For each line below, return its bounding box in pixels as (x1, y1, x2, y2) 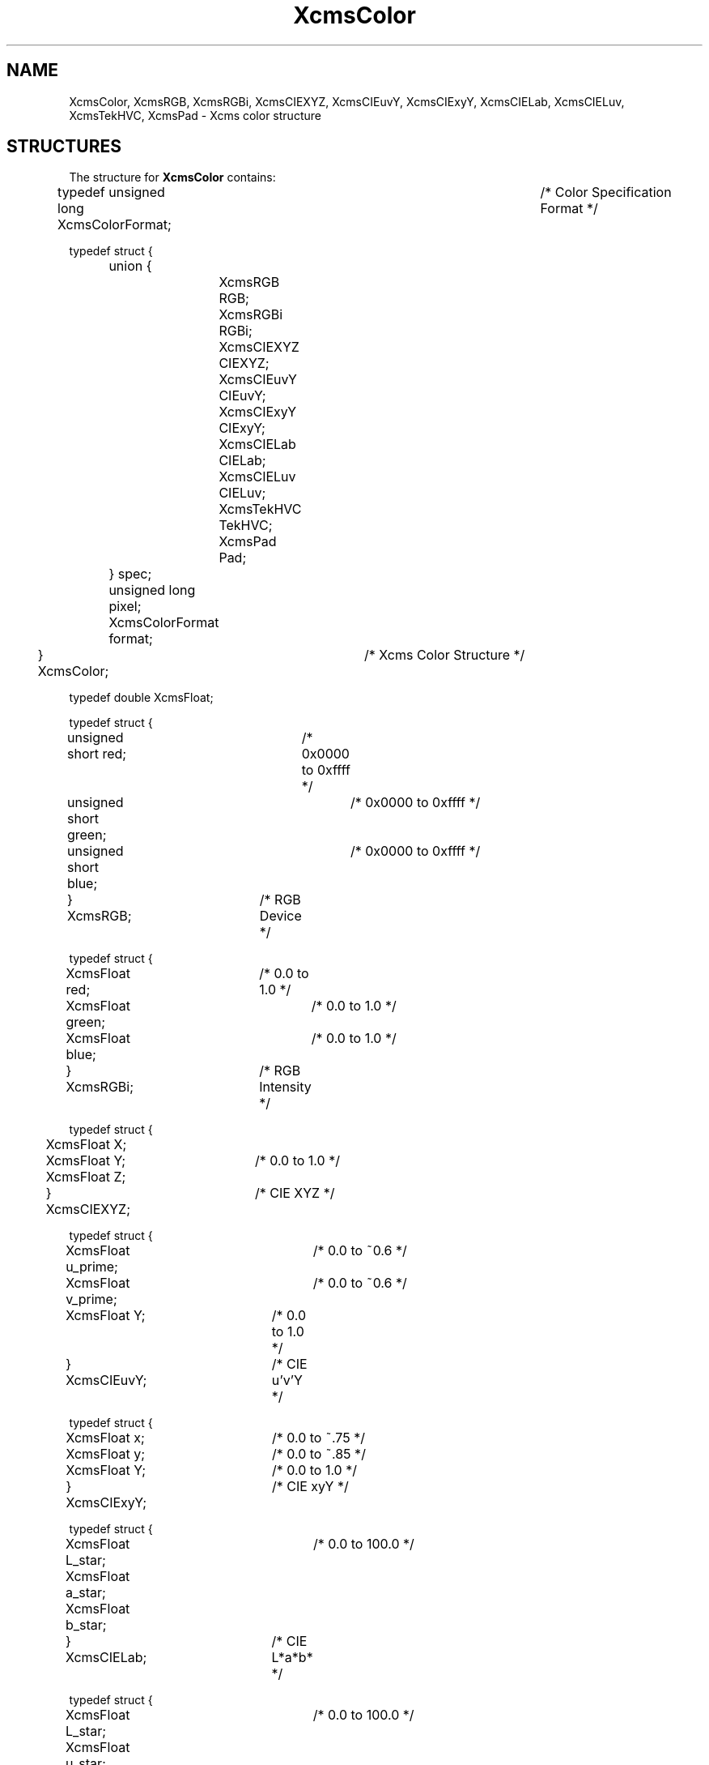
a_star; (66, 1584, 106, 1601)
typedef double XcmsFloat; (69, 690, 214, 705)
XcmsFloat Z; (45, 1169, 126, 1186)
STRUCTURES (6, 136, 121, 157)
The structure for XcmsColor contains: (69, 170, 276, 185)
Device (259, 908, 302, 925)
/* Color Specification (540, 184, 672, 201)
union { (108, 258, 152, 275)
